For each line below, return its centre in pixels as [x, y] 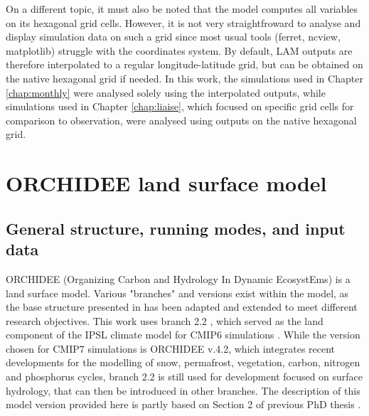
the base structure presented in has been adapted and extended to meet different [182, 307]
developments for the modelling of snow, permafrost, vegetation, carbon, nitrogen [183, 362]
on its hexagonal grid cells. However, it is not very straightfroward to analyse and [183, 22]
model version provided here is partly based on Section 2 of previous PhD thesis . [183, 404]
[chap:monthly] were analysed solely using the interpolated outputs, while [166, 92]
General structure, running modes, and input [176, 228]
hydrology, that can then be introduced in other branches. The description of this [183, 390]
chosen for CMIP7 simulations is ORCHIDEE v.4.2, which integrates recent [171, 348]
